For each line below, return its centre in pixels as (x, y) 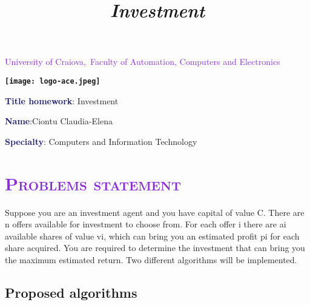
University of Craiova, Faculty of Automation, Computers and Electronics (143, 62)
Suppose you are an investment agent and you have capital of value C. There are (155, 212)
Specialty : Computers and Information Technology (101, 141)
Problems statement (93, 183)
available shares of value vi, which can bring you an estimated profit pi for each (152, 236)
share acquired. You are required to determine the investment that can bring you (155, 248)
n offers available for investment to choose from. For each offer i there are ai (146, 224)
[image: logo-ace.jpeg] (53, 81)
